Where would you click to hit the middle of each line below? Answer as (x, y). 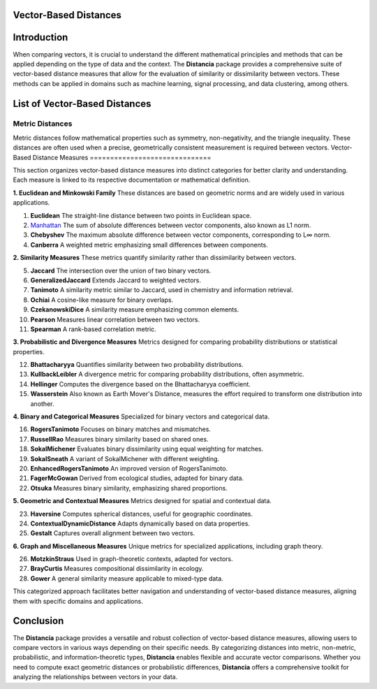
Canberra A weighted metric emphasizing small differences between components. (149, 245)
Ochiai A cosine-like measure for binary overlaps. (102, 300)
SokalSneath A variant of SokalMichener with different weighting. (125, 458)
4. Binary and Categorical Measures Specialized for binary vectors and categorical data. (141, 416)
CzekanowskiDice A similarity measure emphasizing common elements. (135, 310)
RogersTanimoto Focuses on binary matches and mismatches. (120, 429)
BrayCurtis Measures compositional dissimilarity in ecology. (117, 569)
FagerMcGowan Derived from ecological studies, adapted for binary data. (137, 478)
